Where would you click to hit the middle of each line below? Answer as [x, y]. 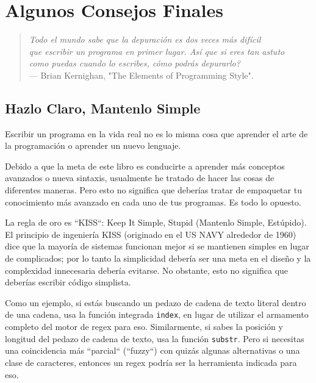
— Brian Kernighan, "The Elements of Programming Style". [141, 75]
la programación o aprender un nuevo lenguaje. [93, 145]
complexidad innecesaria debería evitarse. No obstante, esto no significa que [147, 270]
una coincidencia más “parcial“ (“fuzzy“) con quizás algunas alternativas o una [153, 350]
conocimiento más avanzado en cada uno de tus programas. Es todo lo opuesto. [153, 202]
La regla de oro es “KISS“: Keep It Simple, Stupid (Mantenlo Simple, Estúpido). [156, 222]
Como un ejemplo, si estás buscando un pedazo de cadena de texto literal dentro [156, 302]
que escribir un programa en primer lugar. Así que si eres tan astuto [157, 51]
